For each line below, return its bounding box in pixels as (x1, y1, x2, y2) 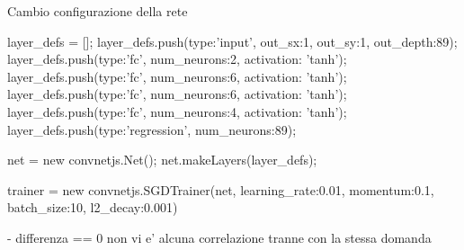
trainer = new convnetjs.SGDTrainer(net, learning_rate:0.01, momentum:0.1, (7, 180, 434, 199)
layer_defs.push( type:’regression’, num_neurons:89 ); (7, 120, 297, 138)
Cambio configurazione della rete (7, 2, 188, 20)
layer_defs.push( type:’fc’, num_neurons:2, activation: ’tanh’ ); (7, 49, 347, 68)
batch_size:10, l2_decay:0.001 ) (7, 198, 178, 217)
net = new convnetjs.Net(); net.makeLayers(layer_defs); (7, 150, 317, 169)
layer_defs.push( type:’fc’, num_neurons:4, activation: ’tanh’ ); (7, 102, 347, 121)
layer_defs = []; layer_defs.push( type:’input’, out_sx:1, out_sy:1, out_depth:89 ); (7, 31, 458, 50)
